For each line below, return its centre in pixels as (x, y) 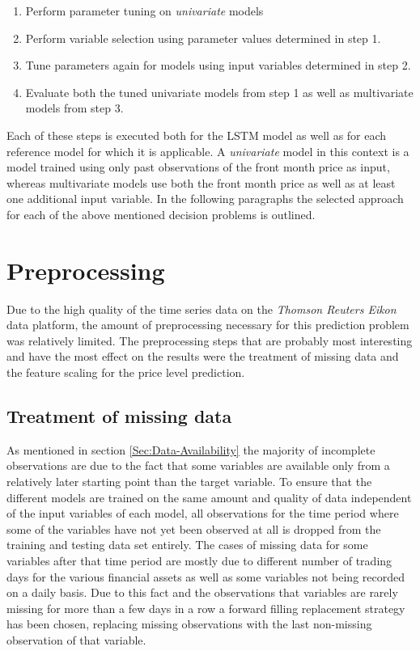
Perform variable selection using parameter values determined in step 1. (203, 38)
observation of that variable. (76, 639)
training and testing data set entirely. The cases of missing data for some (187, 545)
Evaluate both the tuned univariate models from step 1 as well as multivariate (219, 92)
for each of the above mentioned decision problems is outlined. (161, 214)
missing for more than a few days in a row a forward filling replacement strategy (206, 608)
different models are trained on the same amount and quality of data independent (209, 497)
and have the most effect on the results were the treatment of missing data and (203, 356)
